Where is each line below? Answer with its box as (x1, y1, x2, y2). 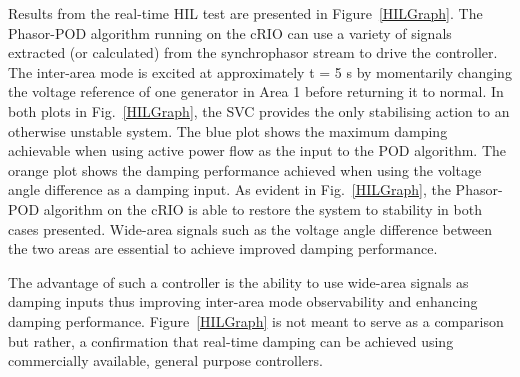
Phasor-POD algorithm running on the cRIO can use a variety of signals (8, 22, 452, 43)
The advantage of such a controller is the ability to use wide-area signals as (8, 271, 469, 292)
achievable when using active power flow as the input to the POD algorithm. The (8, 140, 506, 161)
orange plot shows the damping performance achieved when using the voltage (8, 159, 482, 180)
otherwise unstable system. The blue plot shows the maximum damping (8, 120, 448, 141)
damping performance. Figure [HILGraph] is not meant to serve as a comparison (8, 310, 504, 331)
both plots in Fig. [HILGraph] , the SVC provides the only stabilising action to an (8, 100, 510, 121)
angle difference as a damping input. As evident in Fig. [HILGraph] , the (8, 179, 451, 200)
